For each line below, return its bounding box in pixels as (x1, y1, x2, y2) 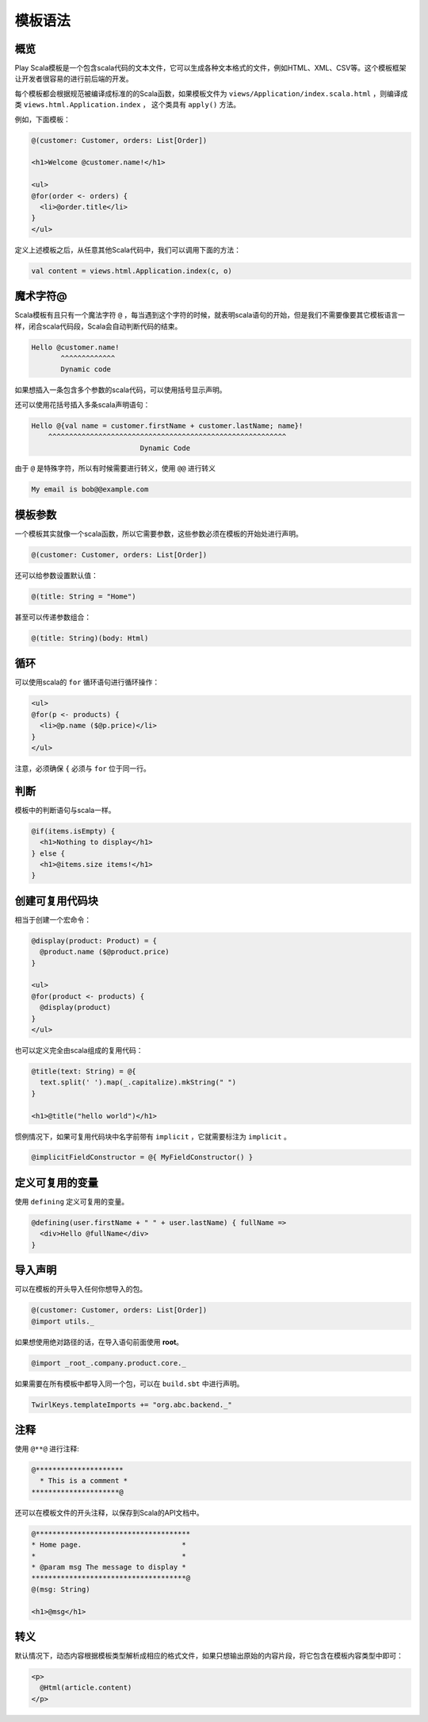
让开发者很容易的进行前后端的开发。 (14, 74, 133, 83)
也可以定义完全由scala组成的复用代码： (14, 1045, 143, 1055)
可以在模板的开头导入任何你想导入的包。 (14, 1285, 147, 1294)
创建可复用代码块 (14, 894, 98, 907)
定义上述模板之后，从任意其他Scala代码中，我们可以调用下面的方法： (14, 245, 242, 254)
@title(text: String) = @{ (31, 1066, 136, 1076)
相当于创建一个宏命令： (14, 915, 91, 924)
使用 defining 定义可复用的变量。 (14, 1196, 129, 1206)
